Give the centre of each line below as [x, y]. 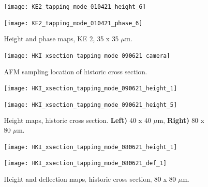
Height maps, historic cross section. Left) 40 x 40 [78, 120]
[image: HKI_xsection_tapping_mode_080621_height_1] [90, 147]
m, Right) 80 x [181, 120]
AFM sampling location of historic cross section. [75, 71]
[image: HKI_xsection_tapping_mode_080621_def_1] [85, 163]
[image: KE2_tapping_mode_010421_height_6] [75, 7]
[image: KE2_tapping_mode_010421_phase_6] [73, 23]
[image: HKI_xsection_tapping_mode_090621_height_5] [90, 105]
